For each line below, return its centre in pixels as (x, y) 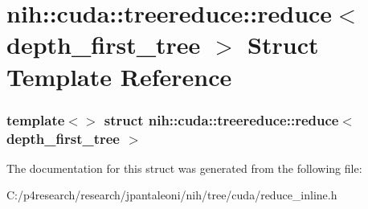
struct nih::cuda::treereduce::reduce (221, 119)
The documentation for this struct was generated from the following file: (184, 168)
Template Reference (119, 76)
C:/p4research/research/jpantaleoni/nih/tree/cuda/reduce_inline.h (172, 195)
